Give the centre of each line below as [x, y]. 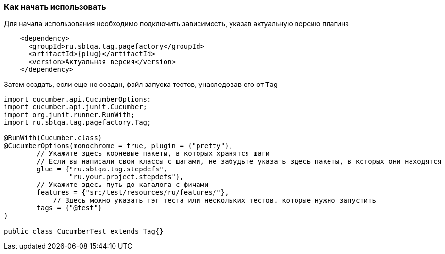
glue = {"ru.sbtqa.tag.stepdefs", [102, 169]
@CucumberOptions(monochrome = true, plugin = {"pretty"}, [119, 146]
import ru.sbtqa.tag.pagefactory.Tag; [78, 123]
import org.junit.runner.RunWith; [69, 115]
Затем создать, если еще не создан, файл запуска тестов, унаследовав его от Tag [141, 85]
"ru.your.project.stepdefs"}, [126, 177]
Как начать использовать [55, 7]
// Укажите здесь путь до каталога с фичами [123, 185]
